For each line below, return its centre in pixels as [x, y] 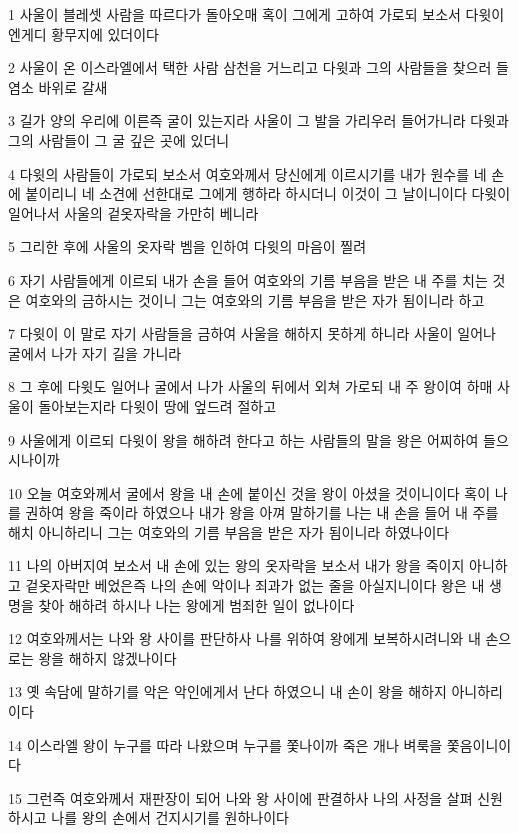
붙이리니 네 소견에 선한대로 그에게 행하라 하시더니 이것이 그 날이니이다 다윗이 [268, 193]
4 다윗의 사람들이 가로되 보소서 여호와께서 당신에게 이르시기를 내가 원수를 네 [247, 173]
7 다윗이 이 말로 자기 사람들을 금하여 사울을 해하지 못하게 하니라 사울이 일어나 [252, 333]
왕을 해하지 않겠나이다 [107, 657]
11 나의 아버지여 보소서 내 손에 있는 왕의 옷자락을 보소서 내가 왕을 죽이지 [236, 565]
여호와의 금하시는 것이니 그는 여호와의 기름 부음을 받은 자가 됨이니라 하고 [255, 299]
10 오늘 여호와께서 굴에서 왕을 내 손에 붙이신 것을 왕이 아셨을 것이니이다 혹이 [249, 492]
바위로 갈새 [73, 86]
